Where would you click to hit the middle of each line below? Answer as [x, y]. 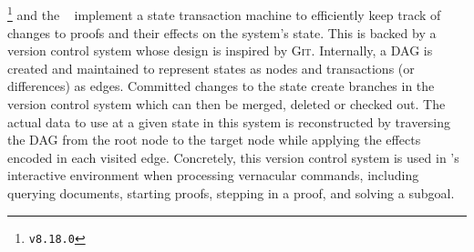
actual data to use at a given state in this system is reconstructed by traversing [229, 121]
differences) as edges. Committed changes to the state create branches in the [221, 86]
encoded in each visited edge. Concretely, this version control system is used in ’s [233, 157]
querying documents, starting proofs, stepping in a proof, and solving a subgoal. [231, 192]
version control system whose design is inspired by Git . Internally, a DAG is [220, 50]
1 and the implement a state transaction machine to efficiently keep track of [224, 14]
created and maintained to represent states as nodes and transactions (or [211, 68]
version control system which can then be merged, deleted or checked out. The [227, 104]
